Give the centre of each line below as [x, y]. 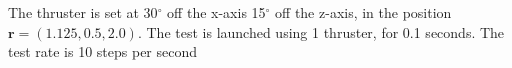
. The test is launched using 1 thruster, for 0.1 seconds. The [321, 31]
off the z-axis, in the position [363, 12]
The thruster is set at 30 [83, 12]
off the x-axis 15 [216, 12]
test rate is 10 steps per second [103, 51]
